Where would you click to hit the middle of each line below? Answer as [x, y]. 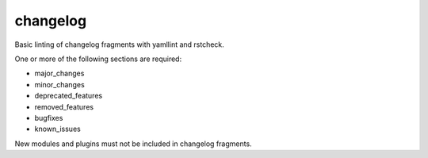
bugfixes [49, 118]
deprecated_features [69, 96]
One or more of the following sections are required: [98, 59]
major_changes [59, 73]
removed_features [64, 106]
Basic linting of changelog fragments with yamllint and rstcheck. [120, 44]
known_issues [57, 129]
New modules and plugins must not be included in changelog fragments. [134, 144]
